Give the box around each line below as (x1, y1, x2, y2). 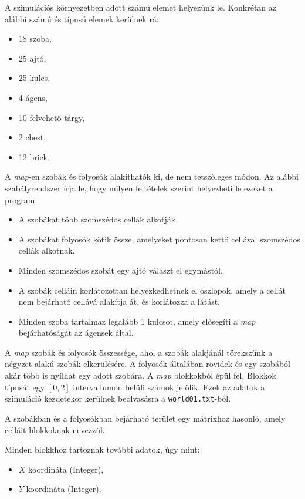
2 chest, (18, 131, 46, 143)
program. (5, 193, 38, 205)
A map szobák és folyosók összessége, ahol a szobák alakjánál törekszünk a (5, 346, 273, 358)
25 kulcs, (18, 72, 50, 84)
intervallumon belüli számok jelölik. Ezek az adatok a (73, 380, 265, 393)
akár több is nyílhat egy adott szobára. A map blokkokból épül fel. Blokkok (5, 369, 276, 382)
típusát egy (5, 380, 45, 393)
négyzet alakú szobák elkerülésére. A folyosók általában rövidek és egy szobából (5, 358, 290, 370)
